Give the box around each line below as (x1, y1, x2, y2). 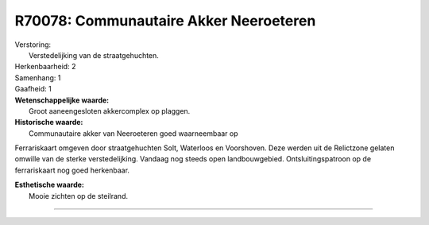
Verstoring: (14, 40, 52, 49)
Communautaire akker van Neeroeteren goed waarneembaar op (29, 128, 238, 138)
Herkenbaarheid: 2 (14, 62, 76, 72)
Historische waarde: (14, 118, 83, 127)
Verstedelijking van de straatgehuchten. (29, 50, 159, 60)
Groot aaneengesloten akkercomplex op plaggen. (29, 106, 191, 115)
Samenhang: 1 (14, 72, 61, 83)
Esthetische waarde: (14, 180, 85, 190)
